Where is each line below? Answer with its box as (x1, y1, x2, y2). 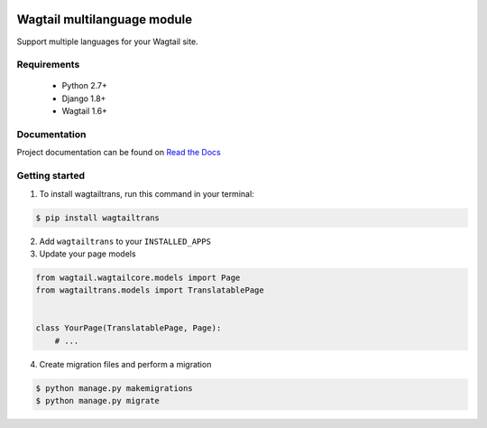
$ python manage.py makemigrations (35, 383, 193, 393)
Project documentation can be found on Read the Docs (16, 147, 221, 158)
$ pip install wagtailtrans (35, 212, 160, 223)
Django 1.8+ (61, 93, 106, 104)
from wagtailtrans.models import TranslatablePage (35, 285, 265, 295)
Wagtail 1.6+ (61, 106, 108, 116)
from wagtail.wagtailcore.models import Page (35, 272, 241, 283)
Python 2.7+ (61, 80, 108, 91)
